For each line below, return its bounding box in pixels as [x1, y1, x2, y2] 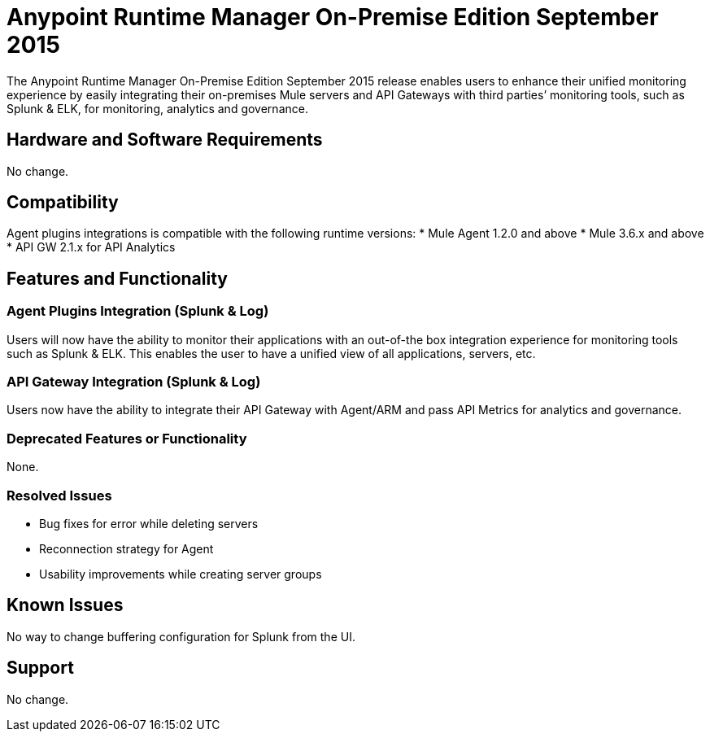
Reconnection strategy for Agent [39, 541, 214, 556]
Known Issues [7, 595, 124, 616]
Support [7, 657, 74, 679]
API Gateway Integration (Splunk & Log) [7, 373, 261, 391]
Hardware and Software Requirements [7, 129, 323, 151]
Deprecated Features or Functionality [7, 430, 247, 447]
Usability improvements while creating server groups [39, 566, 322, 581]
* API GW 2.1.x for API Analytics [7, 240, 176, 255]
